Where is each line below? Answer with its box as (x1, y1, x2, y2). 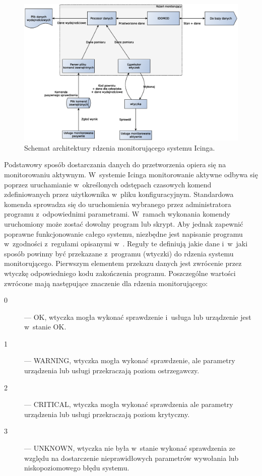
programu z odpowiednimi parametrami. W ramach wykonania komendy (4, 209, 231, 219)
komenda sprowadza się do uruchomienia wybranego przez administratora (4, 198, 231, 209)
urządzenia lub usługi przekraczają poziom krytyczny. (24, 409, 190, 419)
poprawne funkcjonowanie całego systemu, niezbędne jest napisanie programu (4, 228, 243, 239)
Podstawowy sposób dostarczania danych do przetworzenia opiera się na (4, 159, 226, 170)
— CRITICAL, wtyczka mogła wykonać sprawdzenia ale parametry (24, 399, 233, 410)
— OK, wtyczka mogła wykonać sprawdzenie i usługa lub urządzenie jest (24, 311, 251, 322)
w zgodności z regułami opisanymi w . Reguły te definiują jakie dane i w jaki (4, 238, 248, 249)
